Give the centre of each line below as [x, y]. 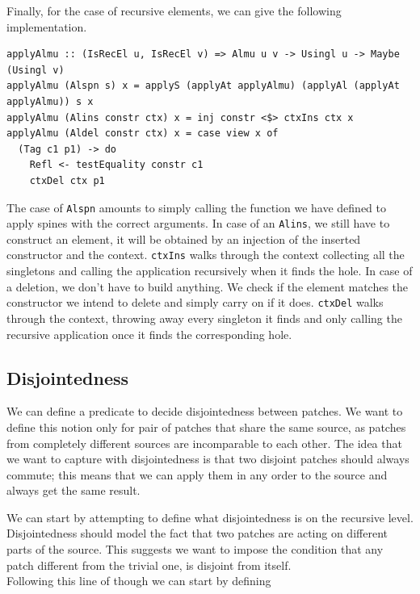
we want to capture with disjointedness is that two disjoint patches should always [208, 459]
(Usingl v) [36, 70]
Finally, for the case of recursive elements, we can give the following [174, 10]
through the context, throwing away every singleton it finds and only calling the [204, 318]
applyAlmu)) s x [50, 101]
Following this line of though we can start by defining [139, 581]
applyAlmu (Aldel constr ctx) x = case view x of [143, 134]
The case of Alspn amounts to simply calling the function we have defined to [196, 207]
